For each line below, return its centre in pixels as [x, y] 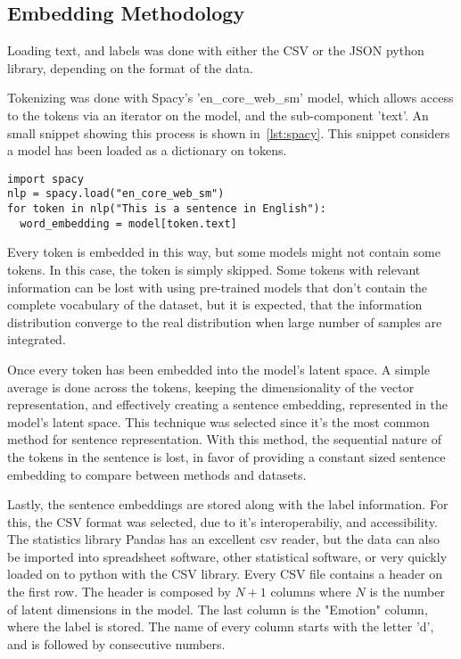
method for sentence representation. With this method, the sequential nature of [224, 439]
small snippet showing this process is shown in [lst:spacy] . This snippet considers [229, 132]
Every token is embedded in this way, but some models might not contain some [224, 252]
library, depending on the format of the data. [130, 67]
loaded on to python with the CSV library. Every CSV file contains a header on [225, 574]
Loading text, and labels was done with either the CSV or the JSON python [216, 50]
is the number [407, 592]
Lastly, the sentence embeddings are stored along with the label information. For [228, 504]
